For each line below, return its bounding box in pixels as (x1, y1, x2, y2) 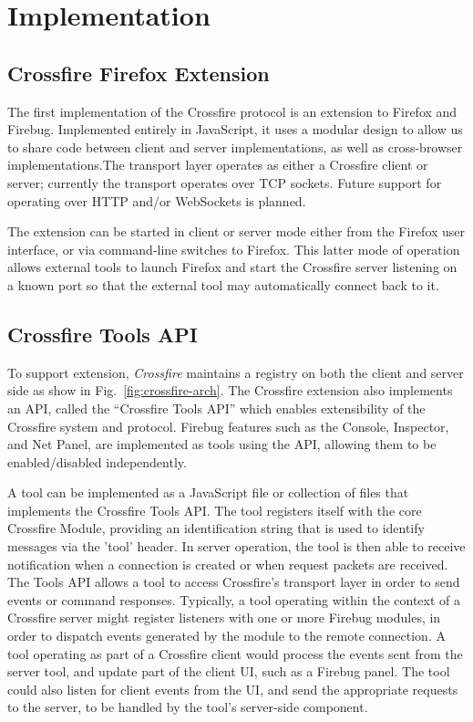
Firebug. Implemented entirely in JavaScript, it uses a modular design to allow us (7, 120, 463, 139)
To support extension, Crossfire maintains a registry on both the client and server (7, 362, 464, 382)
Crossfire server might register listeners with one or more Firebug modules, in (7, 608, 441, 627)
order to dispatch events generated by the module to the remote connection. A (7, 626, 446, 645)
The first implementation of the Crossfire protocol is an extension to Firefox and (7, 101, 458, 120)
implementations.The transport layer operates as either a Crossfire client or (7, 155, 428, 174)
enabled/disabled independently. (7, 452, 187, 471)
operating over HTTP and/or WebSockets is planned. (7, 191, 306, 210)
